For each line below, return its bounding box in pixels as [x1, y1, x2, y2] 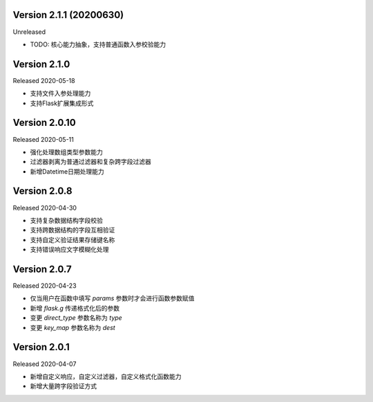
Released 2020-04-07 [12, 360, 77, 368]
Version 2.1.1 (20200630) [12, 9, 124, 21]
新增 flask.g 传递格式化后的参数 [30, 304, 120, 312]
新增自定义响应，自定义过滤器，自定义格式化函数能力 [30, 372, 182, 381]
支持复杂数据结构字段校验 [30, 216, 103, 224]
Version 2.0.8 [12, 185, 73, 197]
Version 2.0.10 [12, 117, 76, 129]
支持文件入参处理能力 [30, 89, 91, 98]
